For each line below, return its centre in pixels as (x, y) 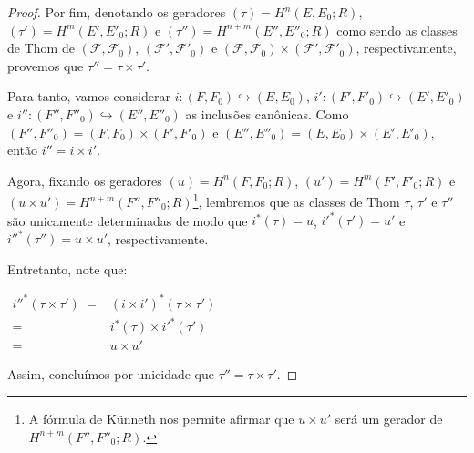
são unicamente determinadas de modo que (128, 220)
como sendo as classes (397, 30)
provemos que (46, 65)
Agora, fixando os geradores (85, 180)
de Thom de (41, 48)
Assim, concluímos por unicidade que (111, 374)
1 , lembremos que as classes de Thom (296, 200)
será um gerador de (389, 419)
